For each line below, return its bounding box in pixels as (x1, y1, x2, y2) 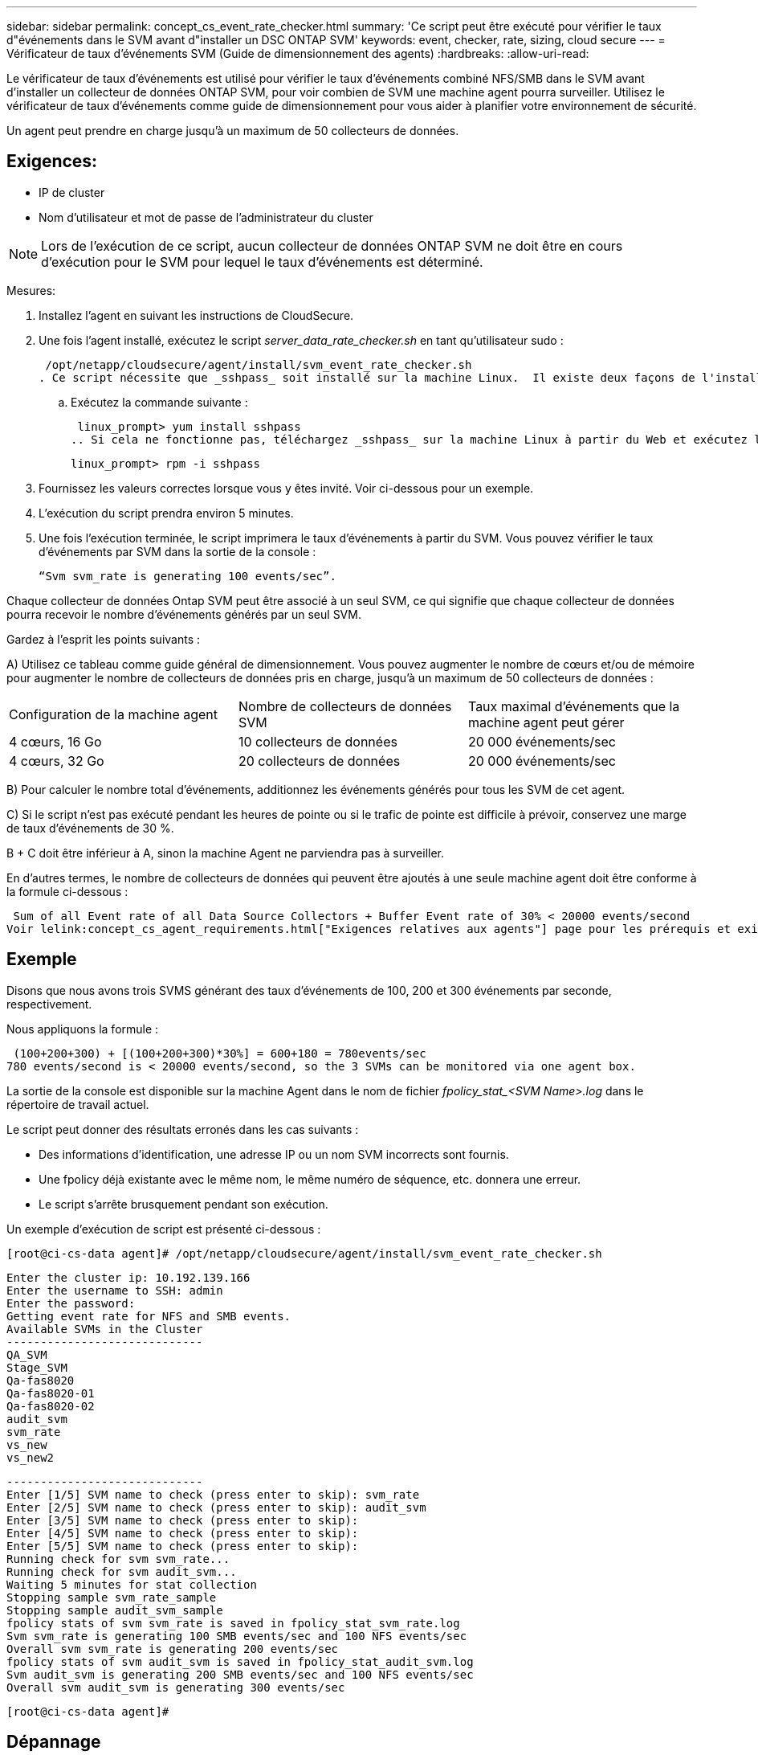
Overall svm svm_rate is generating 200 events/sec (6, 1642, 339, 1655)
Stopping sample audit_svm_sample (6, 1603, 223, 1617)
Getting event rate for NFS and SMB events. (6, 1309, 291, 1323)
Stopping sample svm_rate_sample (6, 1590, 217, 1604)
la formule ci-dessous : (6, 884, 128, 898)
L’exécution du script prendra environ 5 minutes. (39, 505, 294, 520)
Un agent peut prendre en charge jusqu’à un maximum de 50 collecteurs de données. (6, 124, 459, 137)
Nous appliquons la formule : (6, 1021, 159, 1036)
